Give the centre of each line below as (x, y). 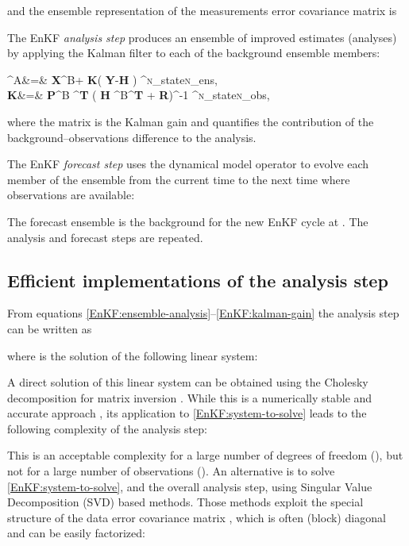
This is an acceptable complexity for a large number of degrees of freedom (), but (205, 455)
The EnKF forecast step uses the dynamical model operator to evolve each (188, 164)
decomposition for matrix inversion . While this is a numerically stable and (190, 397)
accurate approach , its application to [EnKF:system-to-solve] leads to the (187, 413)
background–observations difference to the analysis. (132, 137)
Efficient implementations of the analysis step (198, 280)
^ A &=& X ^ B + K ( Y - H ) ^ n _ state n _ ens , (112, 79)
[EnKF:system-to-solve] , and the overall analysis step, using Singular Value (190, 486)
